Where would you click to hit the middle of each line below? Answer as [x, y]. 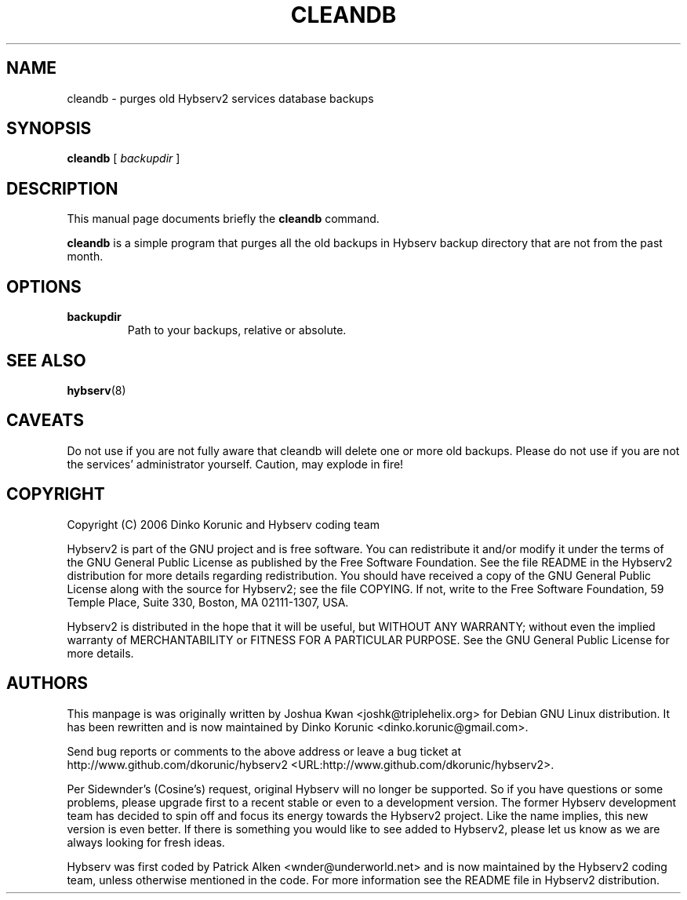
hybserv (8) [96, 390]
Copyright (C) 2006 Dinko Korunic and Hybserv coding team [223, 524]
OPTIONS [44, 286]
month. [85, 257]
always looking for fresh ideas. [146, 842]
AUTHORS [47, 683]
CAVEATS [45, 421]
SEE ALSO [46, 360]
